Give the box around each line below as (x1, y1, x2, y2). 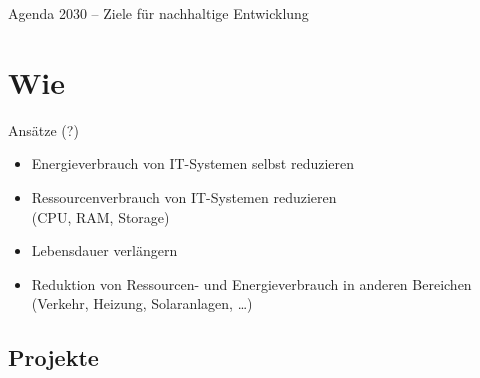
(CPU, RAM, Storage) (31, 206, 170, 227)
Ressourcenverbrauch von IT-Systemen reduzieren (31, 186, 337, 207)
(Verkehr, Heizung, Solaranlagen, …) (31, 293, 253, 314)
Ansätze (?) (8, 119, 79, 140)
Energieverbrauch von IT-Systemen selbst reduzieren (31, 153, 355, 174)
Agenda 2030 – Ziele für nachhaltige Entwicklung (8, 3, 309, 23)
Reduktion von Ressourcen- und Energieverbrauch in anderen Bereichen (31, 273, 472, 294)
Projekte (8, 342, 99, 373)
